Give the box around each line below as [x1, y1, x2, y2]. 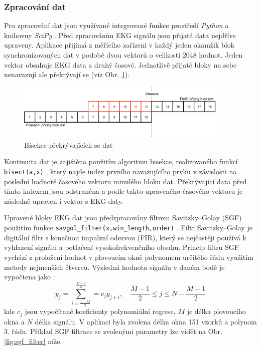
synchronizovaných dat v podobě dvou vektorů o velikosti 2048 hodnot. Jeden [4, 50, 243, 60]
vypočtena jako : [4, 271, 55, 282]
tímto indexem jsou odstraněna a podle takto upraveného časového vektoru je [4, 186, 243, 196]
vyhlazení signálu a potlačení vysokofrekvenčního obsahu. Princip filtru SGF [4, 242, 239, 252]
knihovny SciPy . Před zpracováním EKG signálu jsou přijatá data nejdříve [4, 30, 236, 40]
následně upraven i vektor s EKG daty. [4, 195, 123, 206]
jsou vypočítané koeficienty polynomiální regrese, [25, 306, 176, 316]
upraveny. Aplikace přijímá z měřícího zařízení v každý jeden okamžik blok [4, 40, 235, 50]
